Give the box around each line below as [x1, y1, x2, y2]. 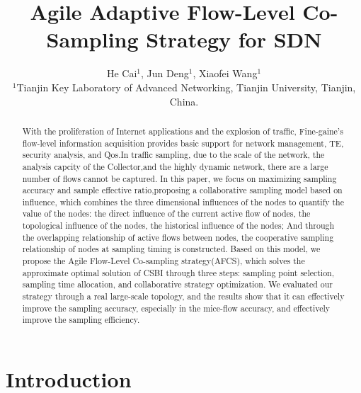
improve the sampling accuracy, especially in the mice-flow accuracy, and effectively [22, 302, 330, 314]
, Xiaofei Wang [193, 66, 258, 81]
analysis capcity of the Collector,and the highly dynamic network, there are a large [22, 160, 328, 172]
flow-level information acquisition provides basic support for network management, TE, [22, 137, 344, 149]
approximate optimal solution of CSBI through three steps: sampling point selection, [22, 266, 335, 278]
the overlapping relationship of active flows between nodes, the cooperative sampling [22, 231, 334, 243]
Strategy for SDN [146, 25, 322, 54]
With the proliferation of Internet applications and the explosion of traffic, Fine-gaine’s [22, 125, 343, 137]
